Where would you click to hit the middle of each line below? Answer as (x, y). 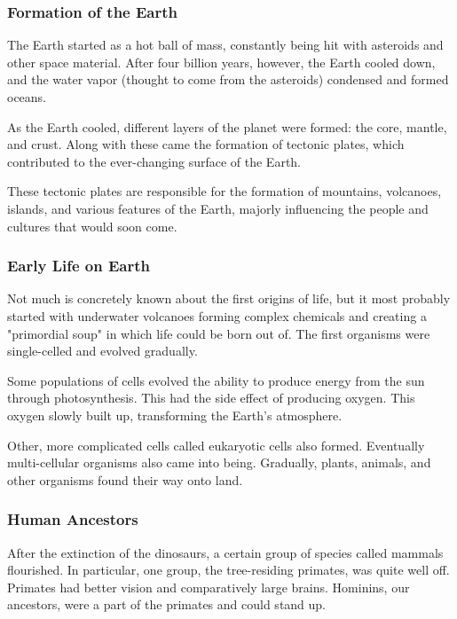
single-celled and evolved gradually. (102, 351)
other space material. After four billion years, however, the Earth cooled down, (221, 62)
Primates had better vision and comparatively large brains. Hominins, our (209, 587)
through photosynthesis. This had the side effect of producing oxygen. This (211, 398)
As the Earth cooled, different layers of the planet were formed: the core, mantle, (227, 126)
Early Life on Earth (79, 266)
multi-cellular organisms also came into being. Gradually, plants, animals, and (219, 462)
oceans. (27, 97)
